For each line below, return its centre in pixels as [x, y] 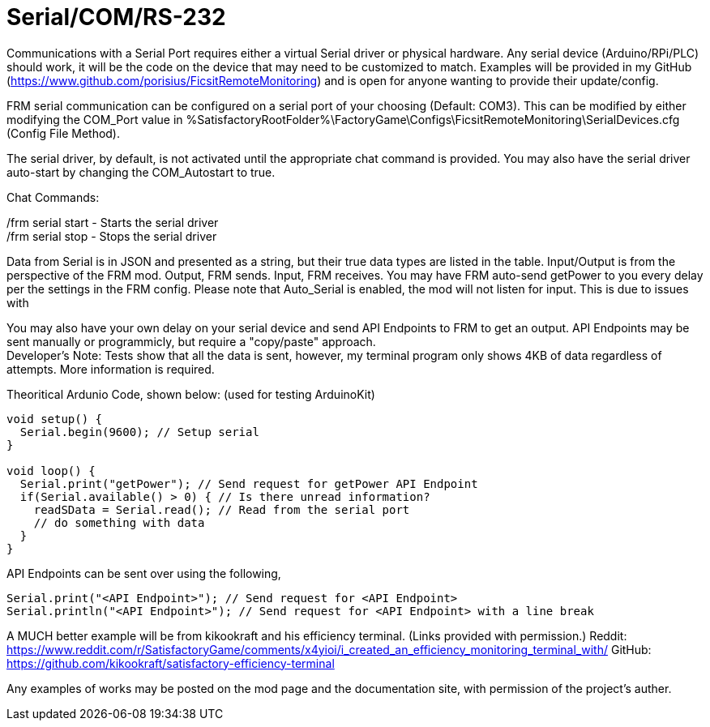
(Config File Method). [64, 133]
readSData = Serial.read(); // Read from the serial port [222, 509]
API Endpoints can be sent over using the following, [144, 573]
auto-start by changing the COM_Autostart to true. [141, 172]
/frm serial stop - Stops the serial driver [112, 236]
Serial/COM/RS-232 [116, 17]
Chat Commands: [53, 197]
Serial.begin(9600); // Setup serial [139, 432]
